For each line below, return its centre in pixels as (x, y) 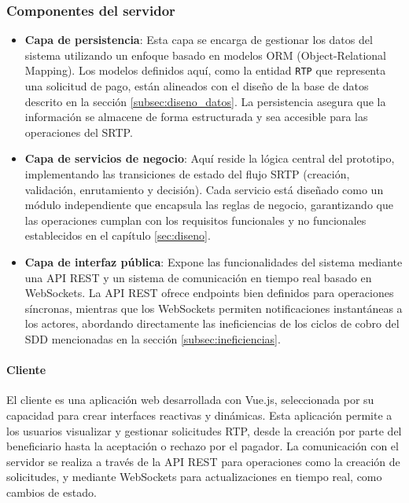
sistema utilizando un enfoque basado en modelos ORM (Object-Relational (206, 55)
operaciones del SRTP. (79, 132)
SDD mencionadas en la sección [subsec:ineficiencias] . (153, 338)
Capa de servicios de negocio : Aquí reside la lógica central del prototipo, (210, 158)
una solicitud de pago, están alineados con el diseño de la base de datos (197, 86)
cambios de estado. (52, 492)
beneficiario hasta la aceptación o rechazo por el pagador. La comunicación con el (203, 446)
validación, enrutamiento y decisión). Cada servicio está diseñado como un (204, 189)
